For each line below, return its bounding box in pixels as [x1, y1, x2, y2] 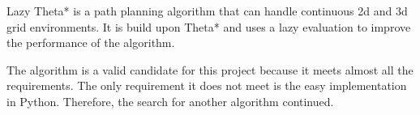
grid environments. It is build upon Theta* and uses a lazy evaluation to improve [6, 18, 411, 35]
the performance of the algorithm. [6, 34, 175, 51]
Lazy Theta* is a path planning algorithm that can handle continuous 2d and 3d [6, 2, 408, 19]
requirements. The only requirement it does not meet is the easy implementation [6, 77, 407, 94]
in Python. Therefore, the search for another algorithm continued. [6, 92, 334, 109]
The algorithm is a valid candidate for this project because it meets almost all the [6, 61, 414, 78]
